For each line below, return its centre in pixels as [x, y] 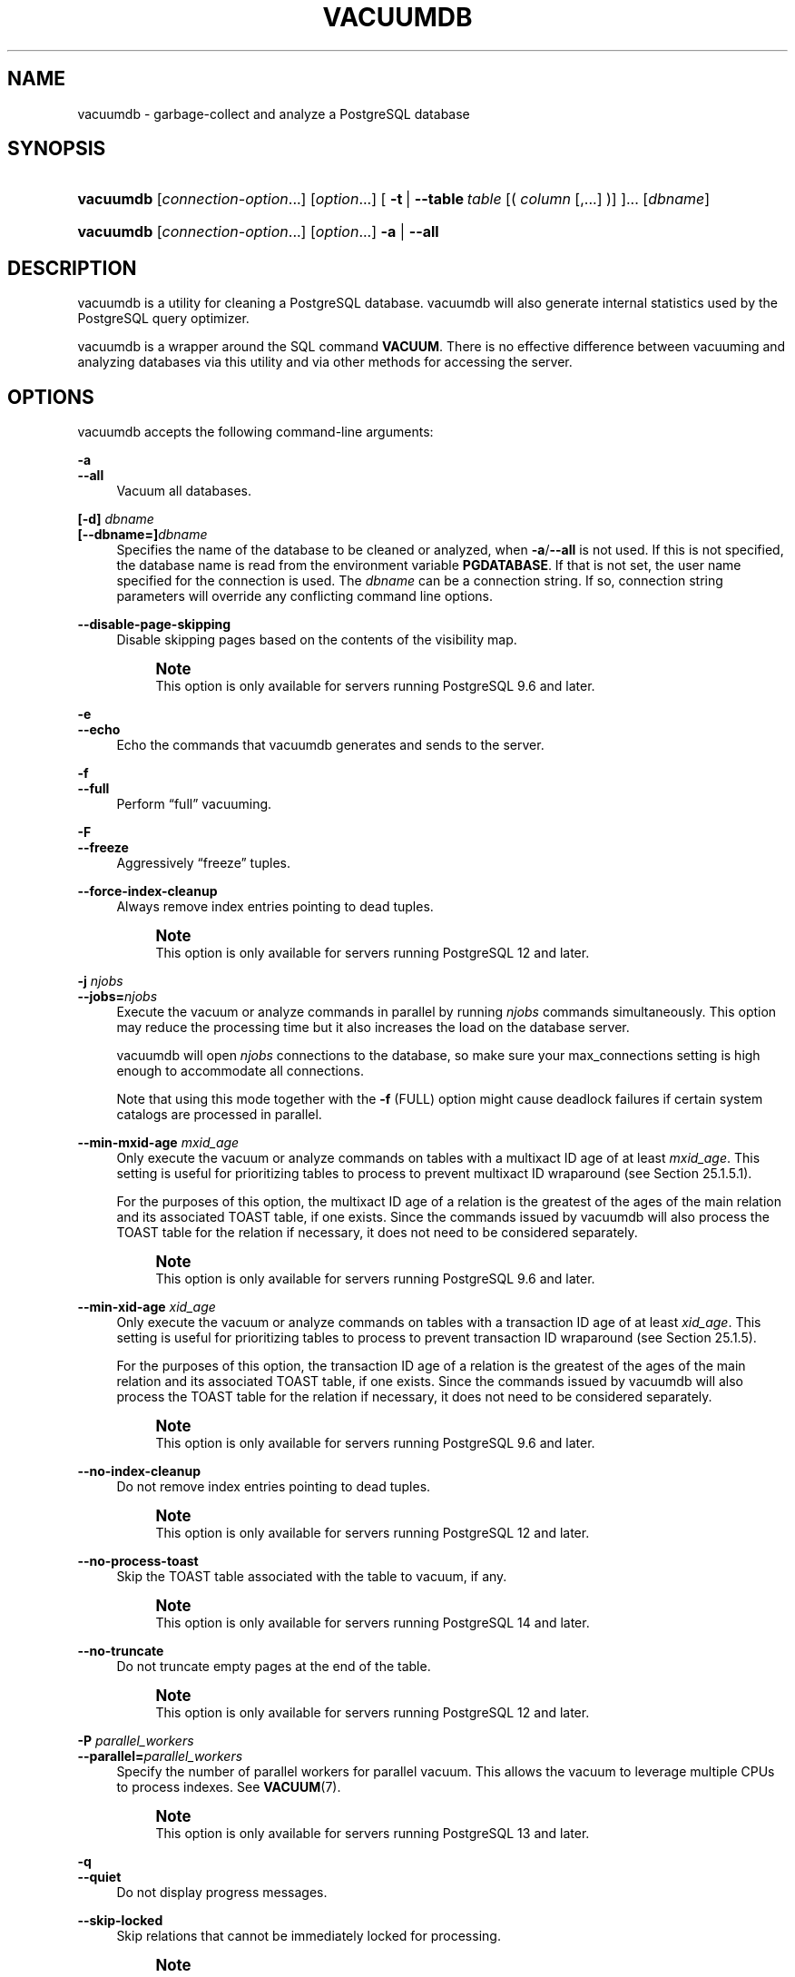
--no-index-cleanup [139, 1471]
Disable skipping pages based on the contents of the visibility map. [317, 640]
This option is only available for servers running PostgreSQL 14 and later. [373, 1623]
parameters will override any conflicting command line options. [304, 596]
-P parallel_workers [136, 1741]
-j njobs [100, 981]
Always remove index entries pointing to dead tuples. [275, 907]
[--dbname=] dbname [142, 535]
